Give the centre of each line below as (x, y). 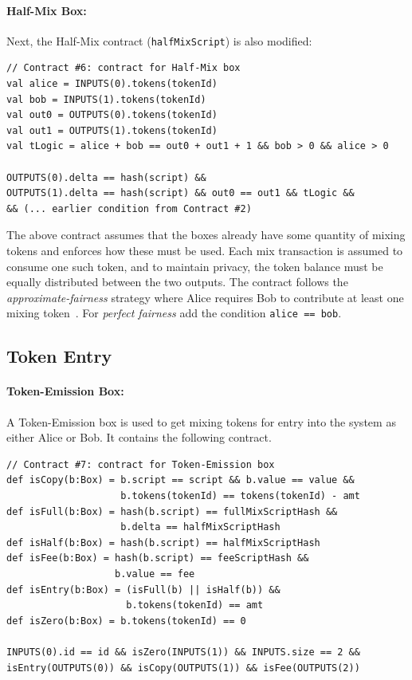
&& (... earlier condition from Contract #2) (129, 208)
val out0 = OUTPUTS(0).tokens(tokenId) (112, 115)
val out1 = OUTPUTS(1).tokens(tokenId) (112, 130)
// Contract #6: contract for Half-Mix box (124, 68)
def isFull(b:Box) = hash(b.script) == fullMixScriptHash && (172, 511)
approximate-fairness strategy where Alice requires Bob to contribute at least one (205, 297)
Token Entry (59, 356)
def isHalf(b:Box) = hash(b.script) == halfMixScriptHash (163, 542)
